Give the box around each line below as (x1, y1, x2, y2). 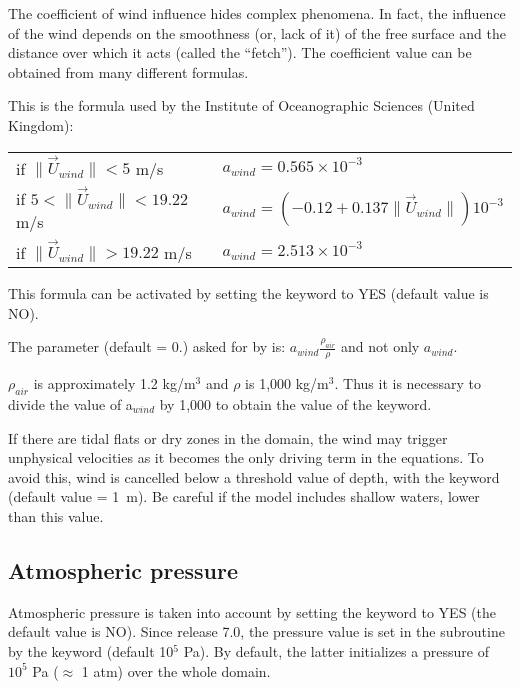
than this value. (8, 505, 104, 526)
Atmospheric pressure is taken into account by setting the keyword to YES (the (8, 601, 496, 622)
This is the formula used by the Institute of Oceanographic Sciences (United (8, 95, 475, 116)
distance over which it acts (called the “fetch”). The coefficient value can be (8, 42, 472, 63)
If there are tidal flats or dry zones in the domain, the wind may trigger (8, 427, 448, 448)
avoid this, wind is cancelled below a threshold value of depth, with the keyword (8, 466, 500, 487)
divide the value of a (8, 393, 133, 414)
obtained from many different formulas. (8, 61, 249, 82)
